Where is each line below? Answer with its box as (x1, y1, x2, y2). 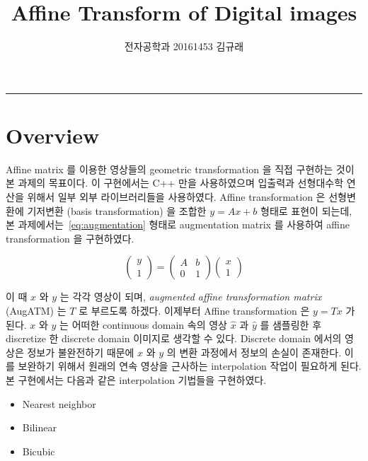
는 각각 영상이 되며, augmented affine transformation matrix (59, 289, 322, 304)
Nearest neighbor (22, 396, 96, 411)
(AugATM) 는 (6, 303, 67, 317)
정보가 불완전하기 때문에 (27, 344, 134, 359)
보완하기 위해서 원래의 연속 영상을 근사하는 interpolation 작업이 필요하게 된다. (18, 358, 362, 373)
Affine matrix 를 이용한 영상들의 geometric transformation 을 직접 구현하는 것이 (6, 161, 355, 176)
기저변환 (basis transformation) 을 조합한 (27, 203, 207, 218)
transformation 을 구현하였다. (6, 230, 134, 245)
